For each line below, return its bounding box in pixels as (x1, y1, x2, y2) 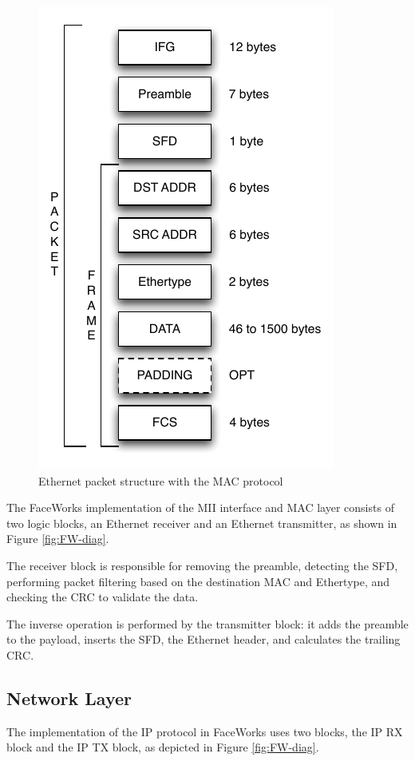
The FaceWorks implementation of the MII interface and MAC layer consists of (6, 499, 394, 516)
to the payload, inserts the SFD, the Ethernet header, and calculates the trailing (6, 631, 401, 648)
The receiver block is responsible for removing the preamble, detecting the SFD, (6, 557, 398, 573)
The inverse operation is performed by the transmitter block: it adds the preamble (6, 615, 409, 632)
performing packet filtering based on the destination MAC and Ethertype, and (6, 573, 390, 589)
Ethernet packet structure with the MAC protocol (38, 472, 283, 489)
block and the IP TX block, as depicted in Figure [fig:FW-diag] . (6, 739, 319, 755)
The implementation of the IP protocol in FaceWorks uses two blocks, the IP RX (6, 723, 403, 739)
